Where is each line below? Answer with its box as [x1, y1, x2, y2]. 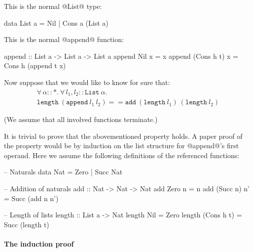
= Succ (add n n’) [4, 193, 59, 203]
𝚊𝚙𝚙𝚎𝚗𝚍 [66, 99, 88, 106]
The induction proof [4, 239, 74, 249]
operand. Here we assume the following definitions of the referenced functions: [4, 150, 240, 160]
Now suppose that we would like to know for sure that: [4, 77, 170, 87]
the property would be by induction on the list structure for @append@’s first [4, 140, 239, 151]
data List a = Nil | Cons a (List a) [4, 17, 108, 28]
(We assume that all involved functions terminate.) [4, 114, 158, 125]
